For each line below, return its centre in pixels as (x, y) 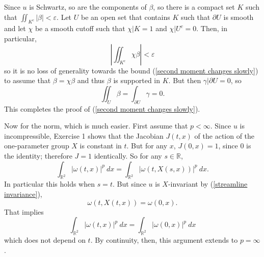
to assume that (28, 80)
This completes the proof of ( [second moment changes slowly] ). (102, 108)
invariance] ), (23, 194)
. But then (185, 80)
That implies (24, 211)
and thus (91, 80)
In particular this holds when (49, 184)
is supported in (137, 80)
